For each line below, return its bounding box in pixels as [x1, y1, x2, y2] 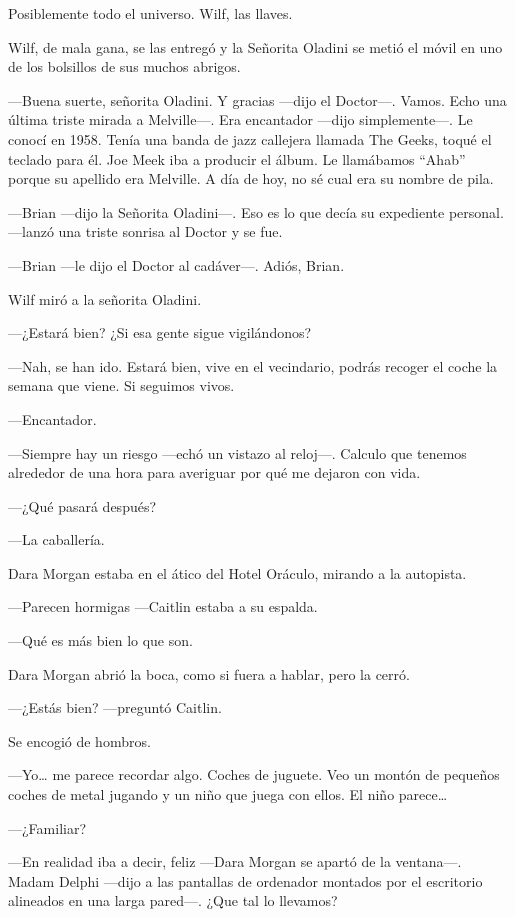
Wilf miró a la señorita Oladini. [8, 288, 202, 309]
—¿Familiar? [8, 817, 87, 838]
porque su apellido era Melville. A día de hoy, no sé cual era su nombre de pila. [8, 168, 494, 189]
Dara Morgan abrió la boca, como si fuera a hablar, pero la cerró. [8, 663, 410, 684]
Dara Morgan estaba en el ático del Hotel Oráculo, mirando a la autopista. [8, 562, 467, 583]
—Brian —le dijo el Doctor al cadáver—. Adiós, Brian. [8, 254, 345, 275]
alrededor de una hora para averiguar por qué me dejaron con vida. [8, 462, 421, 483]
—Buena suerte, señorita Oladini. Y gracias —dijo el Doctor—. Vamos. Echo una [8, 89, 507, 110]
